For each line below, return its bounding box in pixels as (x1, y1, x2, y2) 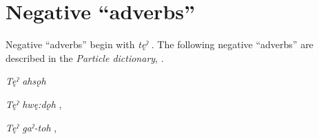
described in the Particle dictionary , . (6, 50, 164, 65)
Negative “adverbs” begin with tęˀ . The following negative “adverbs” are (6, 37, 313, 52)
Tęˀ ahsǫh (6, 74, 46, 88)
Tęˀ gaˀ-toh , (6, 120, 57, 134)
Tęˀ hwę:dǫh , (6, 96, 62, 111)
